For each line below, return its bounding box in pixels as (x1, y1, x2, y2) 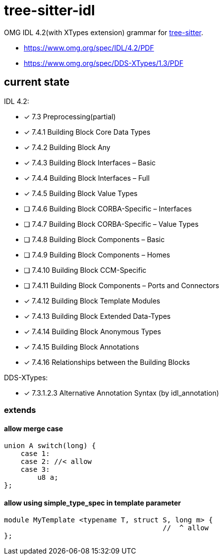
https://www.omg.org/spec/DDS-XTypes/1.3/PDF (24, 58, 184, 67)
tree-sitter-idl (4, 2, 95, 19)
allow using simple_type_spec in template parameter (4, 498, 181, 507)
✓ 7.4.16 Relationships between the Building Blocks (24, 357, 190, 366)
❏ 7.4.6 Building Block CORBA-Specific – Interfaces (24, 204, 192, 213)
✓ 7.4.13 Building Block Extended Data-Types (24, 311, 171, 320)
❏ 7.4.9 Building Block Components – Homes (24, 250, 170, 259)
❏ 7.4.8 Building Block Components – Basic (24, 235, 165, 244)
